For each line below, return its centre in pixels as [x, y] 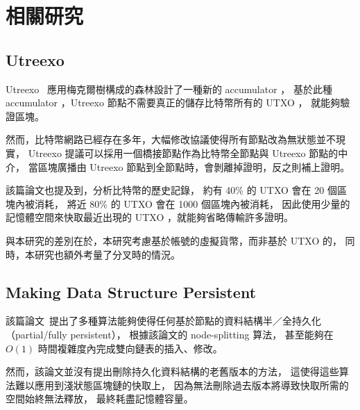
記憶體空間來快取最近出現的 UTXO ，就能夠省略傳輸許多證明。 [149, 217]
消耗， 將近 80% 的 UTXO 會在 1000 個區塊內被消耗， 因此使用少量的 [192, 203]
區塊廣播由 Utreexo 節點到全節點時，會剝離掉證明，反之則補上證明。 [194, 166]
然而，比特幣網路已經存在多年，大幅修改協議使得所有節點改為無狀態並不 [171, 139]
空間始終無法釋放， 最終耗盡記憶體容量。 [100, 399]
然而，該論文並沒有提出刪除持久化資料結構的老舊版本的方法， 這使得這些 [172, 371]
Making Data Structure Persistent [131, 292]
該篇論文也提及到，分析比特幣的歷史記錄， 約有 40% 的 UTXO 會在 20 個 [171, 190]
